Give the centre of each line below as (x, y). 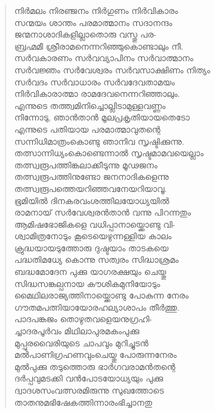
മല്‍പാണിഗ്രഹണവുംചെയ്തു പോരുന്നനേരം (95, 355)
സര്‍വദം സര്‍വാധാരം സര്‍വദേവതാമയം (94, 81)
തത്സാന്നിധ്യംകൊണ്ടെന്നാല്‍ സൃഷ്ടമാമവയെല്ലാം (109, 153)
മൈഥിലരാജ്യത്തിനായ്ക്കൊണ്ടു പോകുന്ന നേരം (101, 295)
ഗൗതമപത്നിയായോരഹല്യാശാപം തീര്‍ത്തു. (97, 307)
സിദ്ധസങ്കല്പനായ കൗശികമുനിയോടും (87, 283)
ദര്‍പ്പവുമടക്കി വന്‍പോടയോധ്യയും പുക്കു (89, 378)
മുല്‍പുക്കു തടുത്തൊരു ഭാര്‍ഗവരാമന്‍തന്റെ (95, 366)
